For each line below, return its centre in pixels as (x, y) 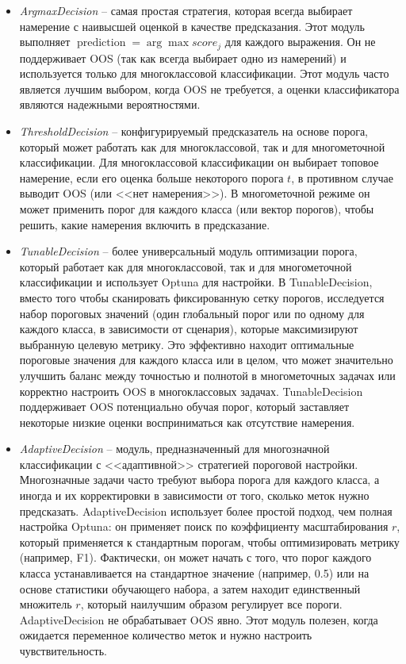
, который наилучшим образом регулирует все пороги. (211, 604)
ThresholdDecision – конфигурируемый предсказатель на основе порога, (194, 131)
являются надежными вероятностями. (110, 104)
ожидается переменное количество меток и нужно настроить (166, 635)
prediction (101, 43)
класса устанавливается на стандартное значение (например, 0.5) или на (194, 573)
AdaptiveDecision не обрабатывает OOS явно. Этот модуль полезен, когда (199, 619)
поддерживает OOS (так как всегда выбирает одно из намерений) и (183, 58)
